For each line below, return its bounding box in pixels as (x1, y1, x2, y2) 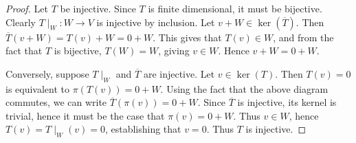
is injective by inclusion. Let (96, 14, 215, 29)
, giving (158, 43, 190, 58)
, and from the (273, 30, 334, 44)
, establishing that (104, 122, 181, 136)
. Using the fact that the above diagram (160, 81, 329, 96)
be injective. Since (60, 1, 136, 15)
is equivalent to (5, 81, 70, 96)
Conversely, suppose (5, 66, 89, 80)
